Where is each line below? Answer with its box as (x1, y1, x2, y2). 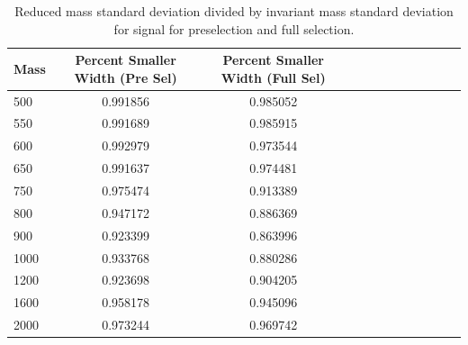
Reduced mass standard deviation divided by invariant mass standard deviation (14, 2, 454, 20)
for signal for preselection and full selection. (113, 19, 355, 38)
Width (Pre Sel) (74, 68, 177, 86)
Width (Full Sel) (220, 68, 326, 86)
